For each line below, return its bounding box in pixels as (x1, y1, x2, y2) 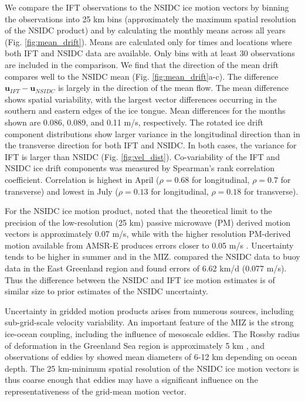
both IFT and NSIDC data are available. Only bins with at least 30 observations (5, 47, 295, 59)
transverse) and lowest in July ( (5, 185, 118, 197)
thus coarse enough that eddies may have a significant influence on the (5, 373, 258, 386)
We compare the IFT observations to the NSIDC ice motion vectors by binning (5, 1, 289, 13)
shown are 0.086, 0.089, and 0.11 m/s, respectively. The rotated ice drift (5, 115, 263, 128)
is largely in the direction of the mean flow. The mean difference (57, 81, 289, 94)
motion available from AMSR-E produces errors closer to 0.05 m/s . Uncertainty (5, 239, 294, 251)
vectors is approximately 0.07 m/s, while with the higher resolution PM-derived (5, 227, 291, 240)
